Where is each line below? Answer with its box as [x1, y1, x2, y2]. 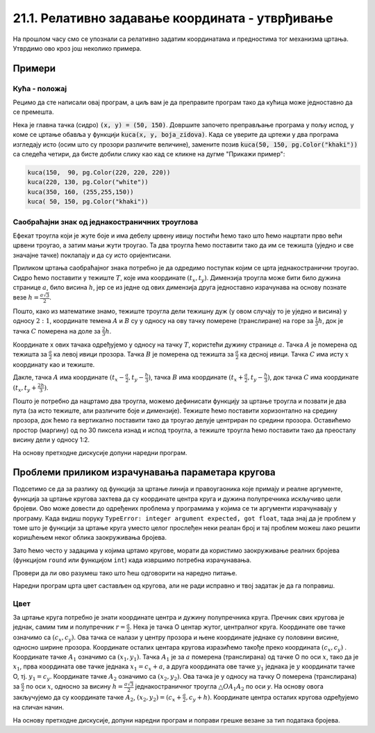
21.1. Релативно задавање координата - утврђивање [12, 10, 333, 26]
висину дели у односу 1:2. [12, 436, 90, 444]
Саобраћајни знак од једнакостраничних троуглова [12, 217, 199, 227]
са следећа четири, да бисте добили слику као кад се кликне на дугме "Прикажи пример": [12, 150, 285, 158]
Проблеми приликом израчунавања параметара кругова [12, 466, 276, 479]
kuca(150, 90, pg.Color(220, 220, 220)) [27, 169, 171, 176]
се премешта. [12, 108, 54, 116]
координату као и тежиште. [12, 360, 95, 368]
